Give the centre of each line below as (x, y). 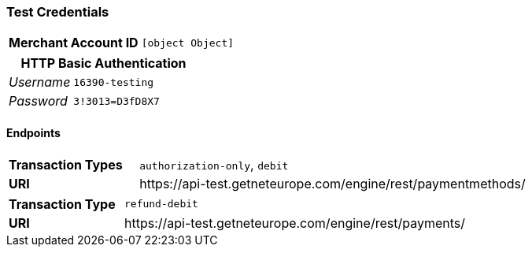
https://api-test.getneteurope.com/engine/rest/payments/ (294, 223)
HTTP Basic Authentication (103, 63)
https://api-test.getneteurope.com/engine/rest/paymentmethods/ (332, 183)
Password (38, 101)
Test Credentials (58, 12)
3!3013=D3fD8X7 (116, 101)
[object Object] (188, 43)
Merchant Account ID (74, 43)
